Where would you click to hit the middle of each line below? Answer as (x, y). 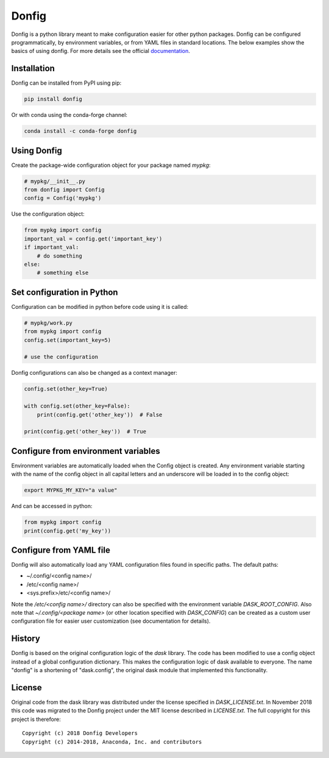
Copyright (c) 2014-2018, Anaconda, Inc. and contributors (112, 742)
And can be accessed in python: (52, 506)
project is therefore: (36, 719)
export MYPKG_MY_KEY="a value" (71, 490)
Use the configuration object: (48, 214)
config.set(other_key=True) (66, 389)
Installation (33, 69)
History (26, 639)
